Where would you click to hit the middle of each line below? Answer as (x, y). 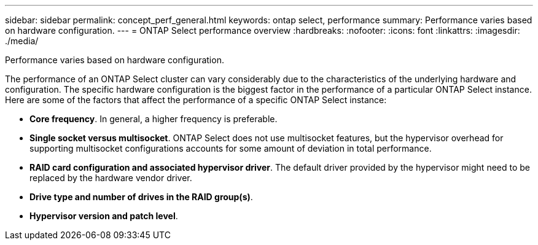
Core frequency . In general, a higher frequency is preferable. (154, 119)
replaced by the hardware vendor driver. (111, 178)
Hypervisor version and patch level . (104, 216)
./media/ (22, 41)
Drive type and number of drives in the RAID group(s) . (141, 197)
